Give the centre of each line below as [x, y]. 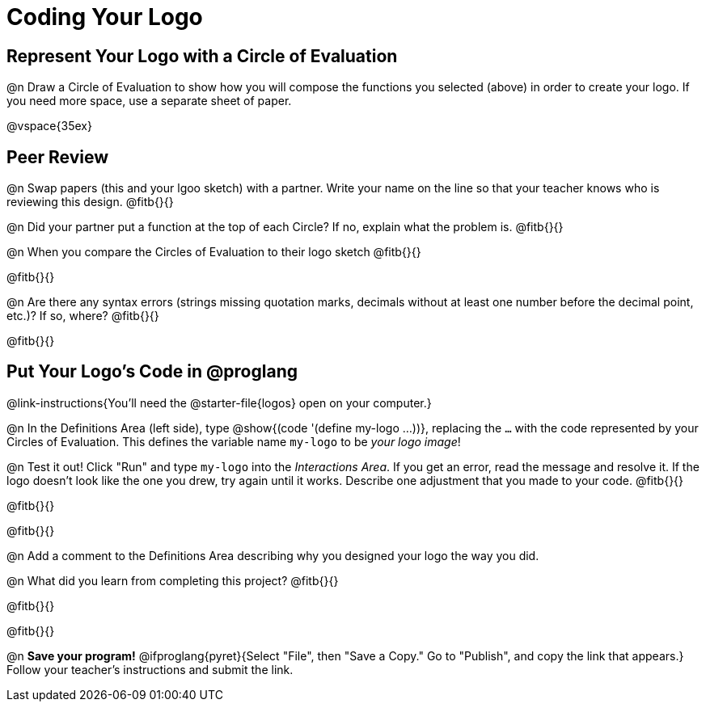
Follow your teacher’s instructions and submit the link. [150, 669]
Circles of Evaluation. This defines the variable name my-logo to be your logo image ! [234, 441]
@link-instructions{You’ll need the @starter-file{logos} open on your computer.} [219, 402]
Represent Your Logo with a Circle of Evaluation [202, 56]
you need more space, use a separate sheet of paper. [149, 101]
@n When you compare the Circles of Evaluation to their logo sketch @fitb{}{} [214, 252]
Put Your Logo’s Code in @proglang [152, 372]
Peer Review [57, 157]
